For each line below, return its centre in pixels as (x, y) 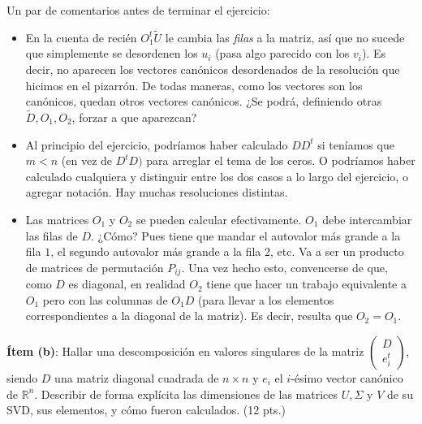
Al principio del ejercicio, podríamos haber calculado (157, 144)
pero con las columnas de (105, 299)
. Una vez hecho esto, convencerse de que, (284, 267)
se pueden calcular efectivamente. (219, 219)
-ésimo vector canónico (347, 377)
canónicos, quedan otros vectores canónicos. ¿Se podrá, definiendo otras (204, 101)
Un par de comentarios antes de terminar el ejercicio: (138, 10)
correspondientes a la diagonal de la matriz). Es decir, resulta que (189, 316)
